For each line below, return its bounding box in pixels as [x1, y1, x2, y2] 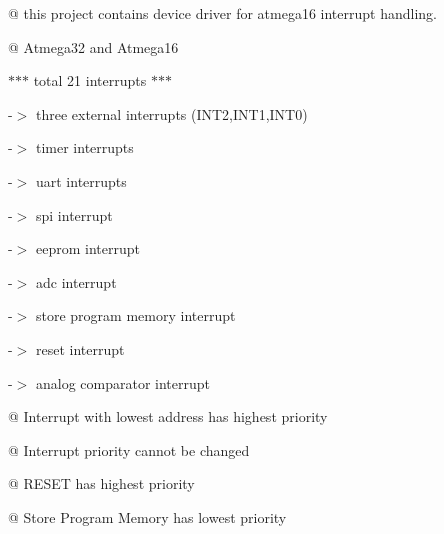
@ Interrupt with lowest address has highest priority [8, 406, 328, 427]
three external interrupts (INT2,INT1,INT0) [35, 103, 308, 124]
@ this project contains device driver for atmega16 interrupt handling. [8, 3, 437, 23]
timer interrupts [35, 137, 134, 158]
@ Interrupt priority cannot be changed [8, 439, 250, 460]
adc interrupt [35, 271, 117, 292]
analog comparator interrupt [35, 372, 211, 393]
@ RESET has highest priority [8, 473, 195, 494]
